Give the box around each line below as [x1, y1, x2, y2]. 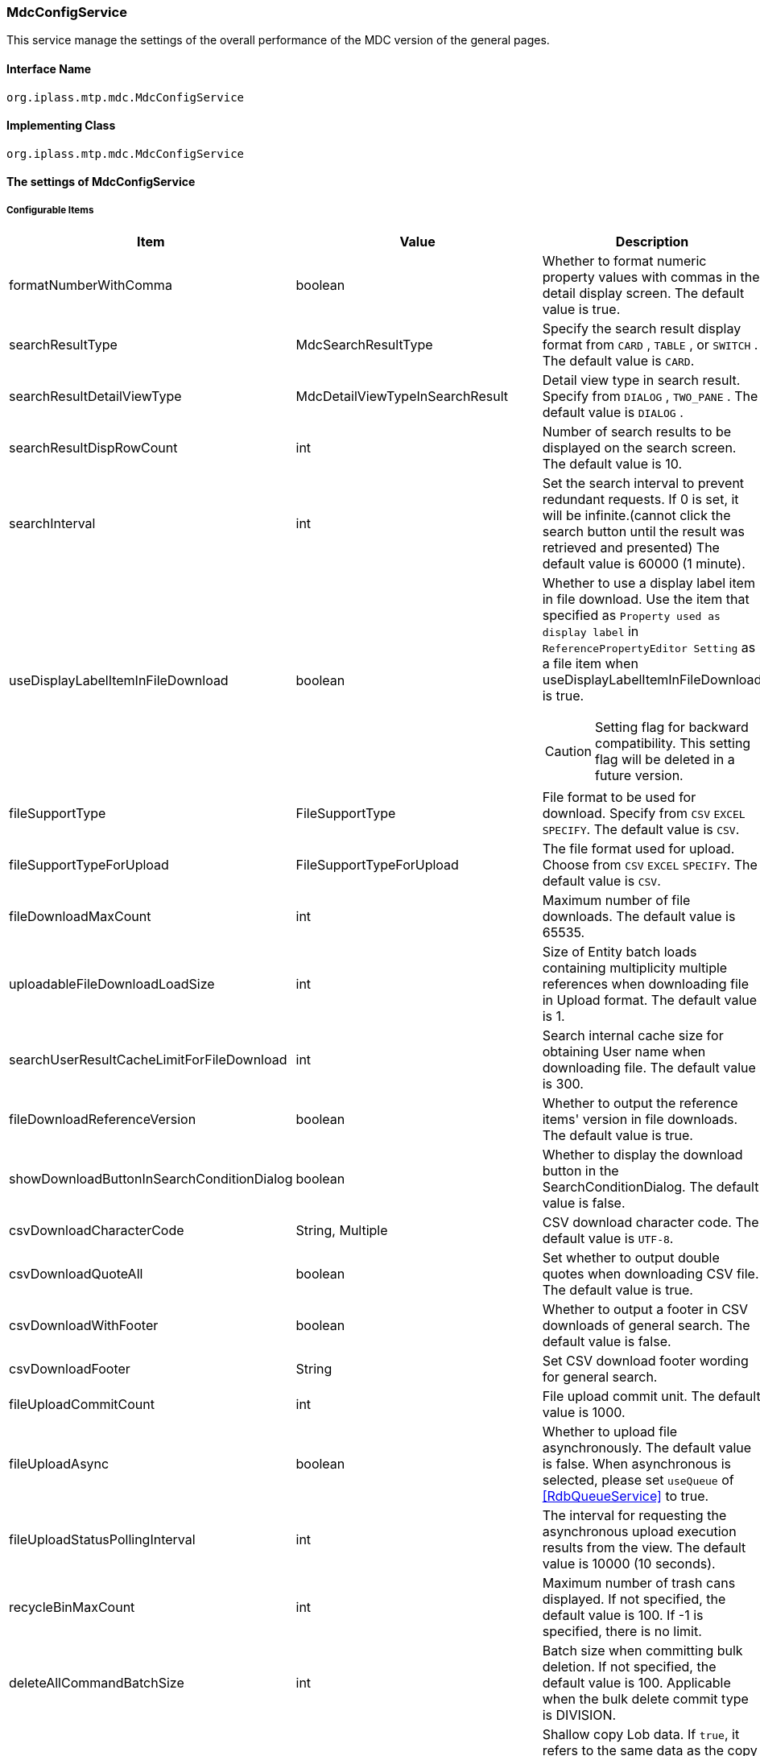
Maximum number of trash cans [542, 1575, 736, 1592]
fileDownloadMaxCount [9, 908, 151, 925]
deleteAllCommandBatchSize [9, 1675, 184, 1692]
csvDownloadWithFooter [9, 1317, 159, 1334]
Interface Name [6, 61, 92, 76]
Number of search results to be [542, 424, 732, 440]
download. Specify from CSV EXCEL [542, 805, 746, 822]
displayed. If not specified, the [542, 1591, 726, 1608]
